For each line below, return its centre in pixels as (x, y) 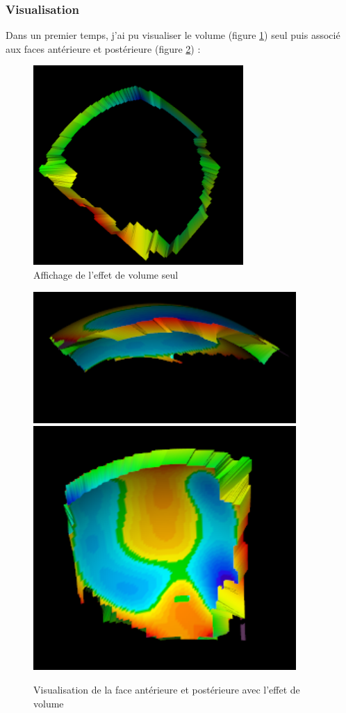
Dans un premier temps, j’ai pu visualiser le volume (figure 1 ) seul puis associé (173, 35)
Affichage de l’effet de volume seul (106, 275)
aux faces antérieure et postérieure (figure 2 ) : (103, 48)
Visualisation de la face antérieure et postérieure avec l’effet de (167, 689)
